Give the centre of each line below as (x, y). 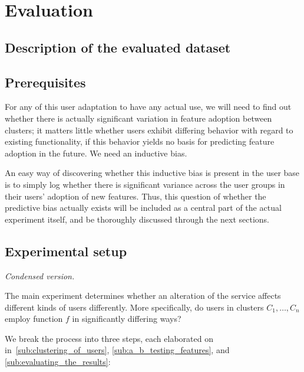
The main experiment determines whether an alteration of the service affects (143, 296)
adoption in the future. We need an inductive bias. (96, 153)
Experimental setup (66, 251)
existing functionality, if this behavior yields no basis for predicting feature (140, 141)
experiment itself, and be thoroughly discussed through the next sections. (137, 219)
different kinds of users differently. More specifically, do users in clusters (134, 307)
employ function (34, 319)
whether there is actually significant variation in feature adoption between (138, 118)
